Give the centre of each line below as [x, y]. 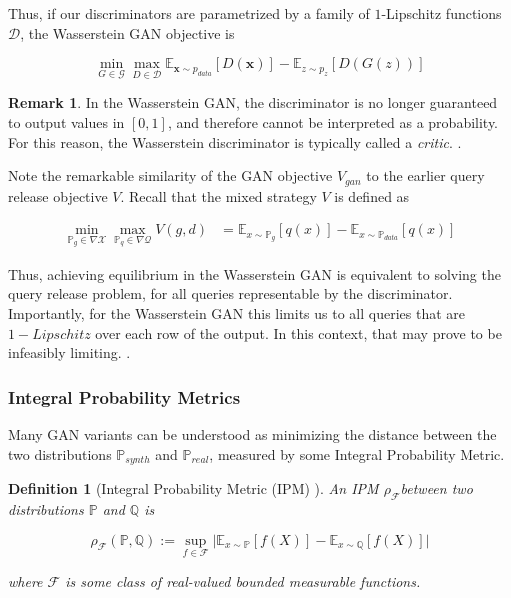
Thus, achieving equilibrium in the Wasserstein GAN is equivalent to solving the [254, 273]
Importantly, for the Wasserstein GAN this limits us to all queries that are [237, 313]
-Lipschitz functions [441, 13]
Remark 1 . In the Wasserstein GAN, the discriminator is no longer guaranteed [253, 102]
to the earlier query [425, 175]
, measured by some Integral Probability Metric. [357, 453]
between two [436, 488]
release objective [58, 195]
